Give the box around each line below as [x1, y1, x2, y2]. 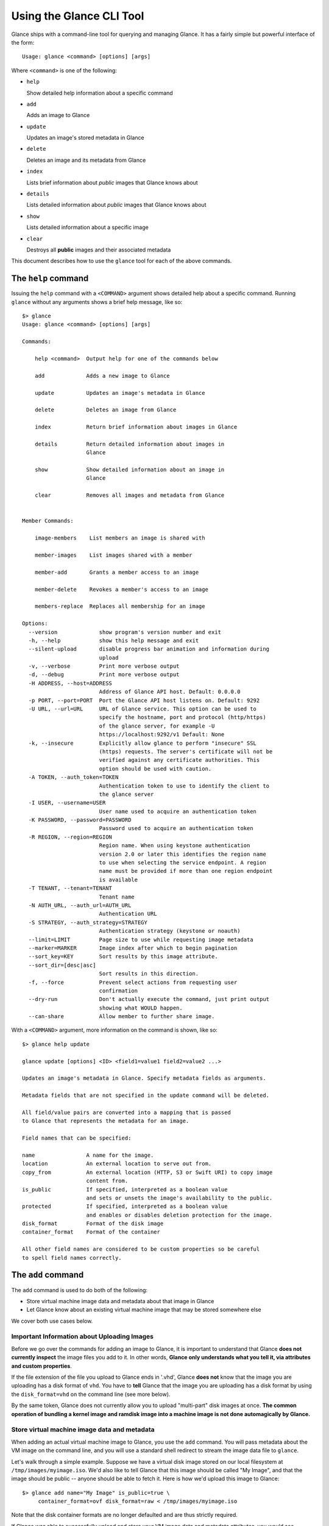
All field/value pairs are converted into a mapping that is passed [22, 1108, 231, 1116]
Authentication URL [99, 910, 158, 917]
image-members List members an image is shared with [34, 535, 205, 541]
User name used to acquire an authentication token [99, 808, 257, 815]
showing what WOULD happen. [99, 1004, 183, 1011]
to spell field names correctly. [22, 1254, 122, 1261]
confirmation [99, 987, 138, 994]
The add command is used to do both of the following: [11, 1286, 148, 1293]
